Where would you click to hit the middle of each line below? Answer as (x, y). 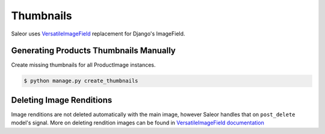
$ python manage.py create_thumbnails (81, 81)
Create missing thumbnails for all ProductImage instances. (83, 65)
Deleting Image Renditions (62, 100)
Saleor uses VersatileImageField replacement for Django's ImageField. (98, 34)
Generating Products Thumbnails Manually (93, 51)
